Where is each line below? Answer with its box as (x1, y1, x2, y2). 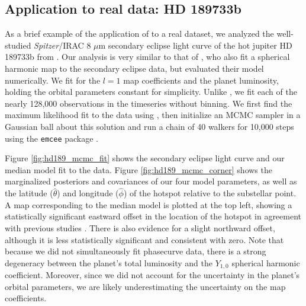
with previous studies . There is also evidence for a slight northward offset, (5, 221, 275, 234)
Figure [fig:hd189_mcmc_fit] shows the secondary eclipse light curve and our (5, 152, 285, 164)
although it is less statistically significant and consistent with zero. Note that (5, 233, 284, 246)
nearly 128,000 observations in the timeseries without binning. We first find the (5, 97, 292, 109)
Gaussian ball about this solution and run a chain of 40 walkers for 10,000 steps (5, 120, 294, 132)
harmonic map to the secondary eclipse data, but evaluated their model (5, 62, 264, 74)
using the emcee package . (5, 132, 98, 144)
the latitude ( (5, 187, 53, 199)
